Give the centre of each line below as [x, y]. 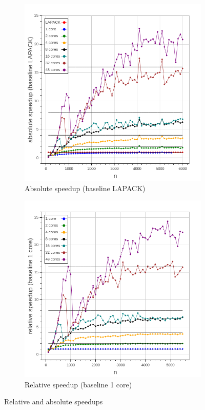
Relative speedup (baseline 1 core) [78, 384]
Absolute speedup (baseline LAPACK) [85, 188]
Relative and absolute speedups [54, 402]
